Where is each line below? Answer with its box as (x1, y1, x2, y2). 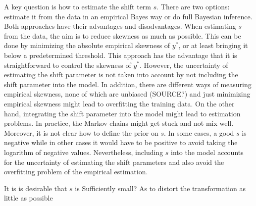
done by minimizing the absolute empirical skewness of (4, 40, 170, 51)
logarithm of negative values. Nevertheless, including (4, 147, 163, 157)
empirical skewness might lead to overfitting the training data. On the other (4, 98, 235, 108)
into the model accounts (171, 147, 244, 157)
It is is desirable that (4, 183, 67, 193)
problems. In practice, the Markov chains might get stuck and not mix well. (4, 118, 234, 128)
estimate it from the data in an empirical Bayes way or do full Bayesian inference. (4, 11, 253, 21)
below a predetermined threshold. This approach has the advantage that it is (4, 50, 237, 60)
